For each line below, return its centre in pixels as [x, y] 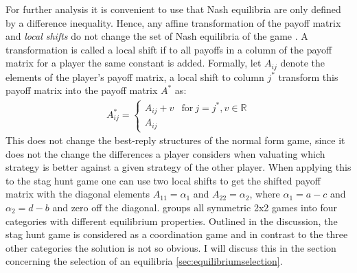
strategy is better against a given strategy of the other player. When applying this [178, 167]
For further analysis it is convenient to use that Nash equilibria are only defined [173, 9]
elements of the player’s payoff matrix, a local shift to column [135, 76]
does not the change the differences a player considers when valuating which [165, 153]
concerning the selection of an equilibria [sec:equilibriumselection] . [144, 261]
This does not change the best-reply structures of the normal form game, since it [175, 140]
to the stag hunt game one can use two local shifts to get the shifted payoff [163, 180]
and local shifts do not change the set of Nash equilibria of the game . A [157, 36]
